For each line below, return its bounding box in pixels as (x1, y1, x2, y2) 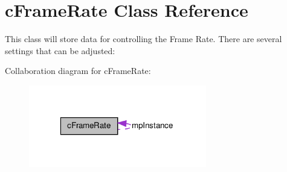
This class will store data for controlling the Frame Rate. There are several (5, 32, 282, 45)
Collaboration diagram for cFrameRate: (5, 64, 151, 77)
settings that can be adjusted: (5, 44, 115, 57)
